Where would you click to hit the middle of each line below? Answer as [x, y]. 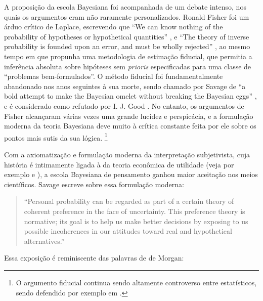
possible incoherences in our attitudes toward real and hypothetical [128, 231]
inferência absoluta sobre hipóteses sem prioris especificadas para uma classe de [128, 66]
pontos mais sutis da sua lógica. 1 [56, 137]
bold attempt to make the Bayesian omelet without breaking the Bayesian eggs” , [130, 96]
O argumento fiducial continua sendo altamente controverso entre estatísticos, [136, 282]
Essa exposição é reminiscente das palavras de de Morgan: [94, 258]
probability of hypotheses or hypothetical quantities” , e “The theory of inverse [127, 36]
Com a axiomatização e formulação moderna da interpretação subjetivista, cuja [127, 154]
